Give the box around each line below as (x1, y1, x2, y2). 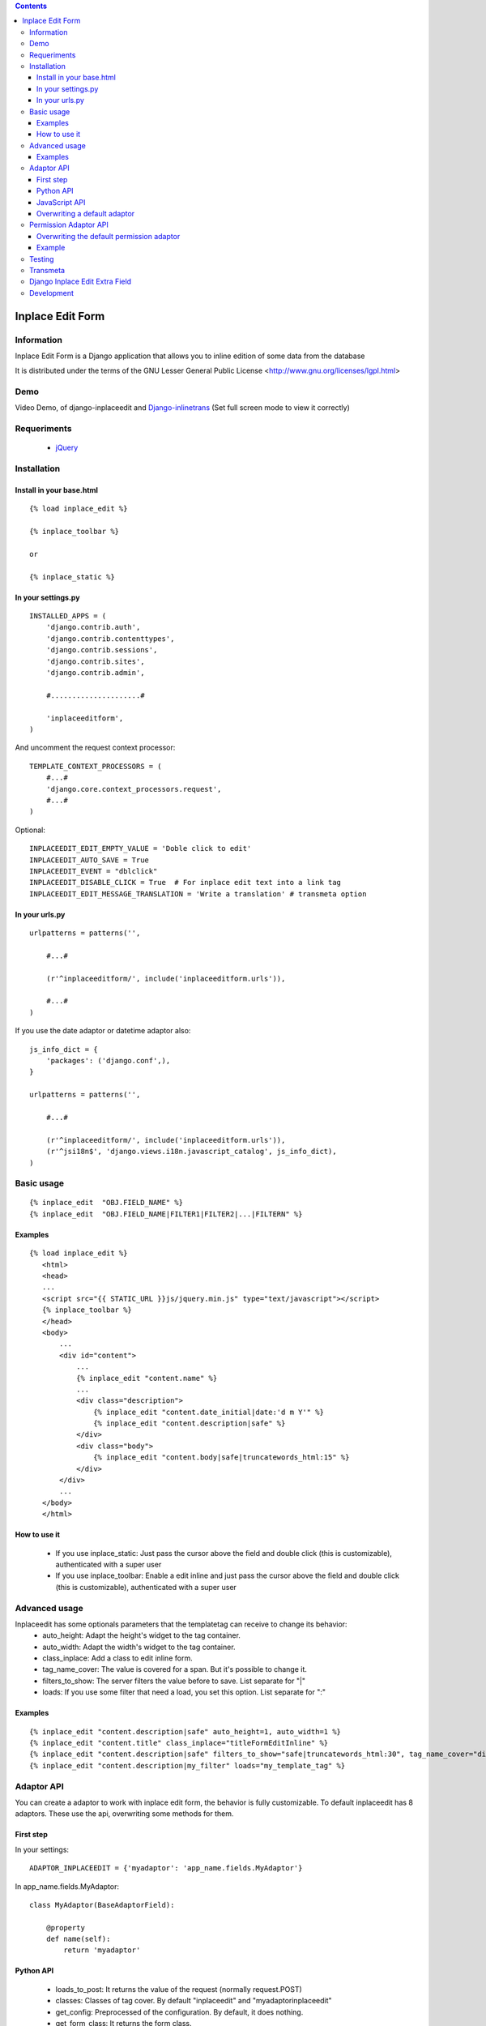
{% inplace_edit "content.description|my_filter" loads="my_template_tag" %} (29, 1761, 346, 1770)
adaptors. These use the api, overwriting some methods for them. (15, 1809, 234, 1819)
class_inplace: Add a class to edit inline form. (42, 1653, 194, 1663)
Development (29, 288, 75, 297)
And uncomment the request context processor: (15, 742, 176, 753)
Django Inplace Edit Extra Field (29, 276, 132, 287)
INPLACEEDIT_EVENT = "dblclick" (29, 866, 158, 875)
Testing (29, 254, 54, 263)
